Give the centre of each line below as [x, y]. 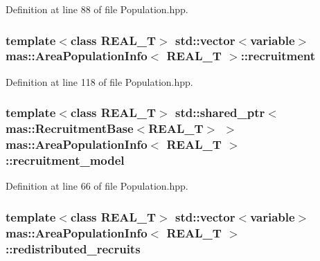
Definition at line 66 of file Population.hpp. [97, 186]
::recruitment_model [65, 160]
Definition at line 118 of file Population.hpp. [99, 81]
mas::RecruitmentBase [70, 128]
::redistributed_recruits [73, 248]
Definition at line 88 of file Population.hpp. [97, 9]
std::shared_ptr [220, 112]
